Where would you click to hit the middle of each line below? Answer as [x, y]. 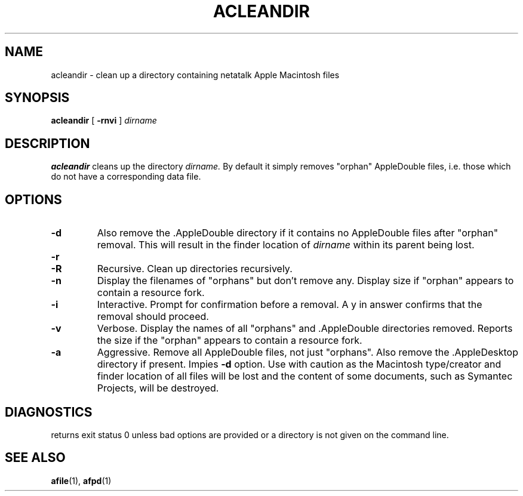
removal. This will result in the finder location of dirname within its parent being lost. [286, 245]
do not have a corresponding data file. [126, 177]
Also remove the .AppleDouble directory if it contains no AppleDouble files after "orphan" [298, 233]
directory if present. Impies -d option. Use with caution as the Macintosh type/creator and [299, 364]
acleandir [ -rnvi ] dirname [104, 121]
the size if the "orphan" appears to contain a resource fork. [230, 341]
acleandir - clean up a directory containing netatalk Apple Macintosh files [195, 75]
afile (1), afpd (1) [81, 480]
